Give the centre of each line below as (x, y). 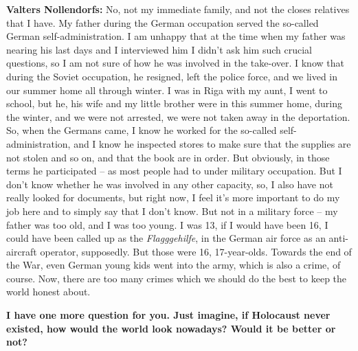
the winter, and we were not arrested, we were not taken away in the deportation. (178, 116)
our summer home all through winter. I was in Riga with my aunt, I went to (167, 90)
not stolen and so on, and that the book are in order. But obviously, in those (168, 157)
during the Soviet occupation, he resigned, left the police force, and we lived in (172, 76)
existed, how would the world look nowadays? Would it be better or (171, 328)
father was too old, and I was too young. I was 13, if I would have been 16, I (167, 224)
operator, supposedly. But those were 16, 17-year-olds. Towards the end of (196, 251)
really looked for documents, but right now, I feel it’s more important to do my (173, 197)
